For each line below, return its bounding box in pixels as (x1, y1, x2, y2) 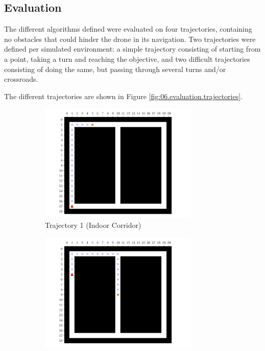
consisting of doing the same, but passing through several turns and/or (4, 63, 226, 74)
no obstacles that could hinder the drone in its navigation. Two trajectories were (4, 33, 256, 44)
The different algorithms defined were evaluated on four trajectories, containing (4, 24, 252, 34)
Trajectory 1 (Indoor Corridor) (45, 220, 141, 230)
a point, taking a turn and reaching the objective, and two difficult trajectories (4, 53, 250, 64)
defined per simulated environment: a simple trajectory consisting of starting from (4, 43, 261, 54)
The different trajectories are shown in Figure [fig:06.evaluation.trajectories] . (4, 90, 243, 101)
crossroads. (4, 74, 38, 84)
